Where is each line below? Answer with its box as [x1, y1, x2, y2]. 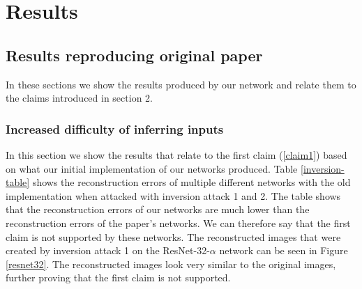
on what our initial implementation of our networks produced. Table [6, 161, 298, 175]
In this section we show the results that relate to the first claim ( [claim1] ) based [6, 147, 347, 162]
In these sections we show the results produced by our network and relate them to [6, 77, 356, 91]
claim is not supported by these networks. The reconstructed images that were [6, 229, 341, 244]
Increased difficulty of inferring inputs [6, 120, 224, 137]
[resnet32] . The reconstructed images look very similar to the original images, [6, 256, 336, 271]
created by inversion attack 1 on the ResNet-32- [6, 243, 210, 258]
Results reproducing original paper [6, 44, 263, 65]
